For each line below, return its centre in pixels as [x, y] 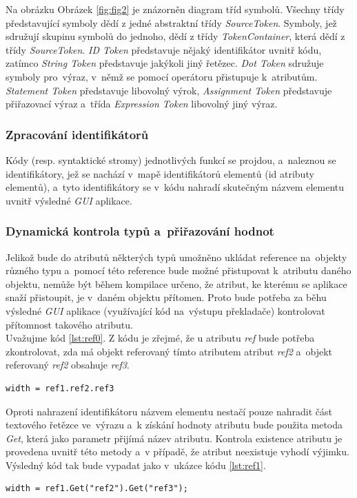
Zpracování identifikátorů [77, 134]
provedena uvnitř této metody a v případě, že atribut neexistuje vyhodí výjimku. [177, 452]
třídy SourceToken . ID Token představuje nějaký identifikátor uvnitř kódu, [164, 49]
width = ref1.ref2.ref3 [60, 388]
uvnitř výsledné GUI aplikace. [69, 200]
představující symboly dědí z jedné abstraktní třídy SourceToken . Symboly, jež [171, 22]
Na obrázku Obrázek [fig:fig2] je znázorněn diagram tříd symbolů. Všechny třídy [175, 9]
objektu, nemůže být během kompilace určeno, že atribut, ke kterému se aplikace [176, 283]
